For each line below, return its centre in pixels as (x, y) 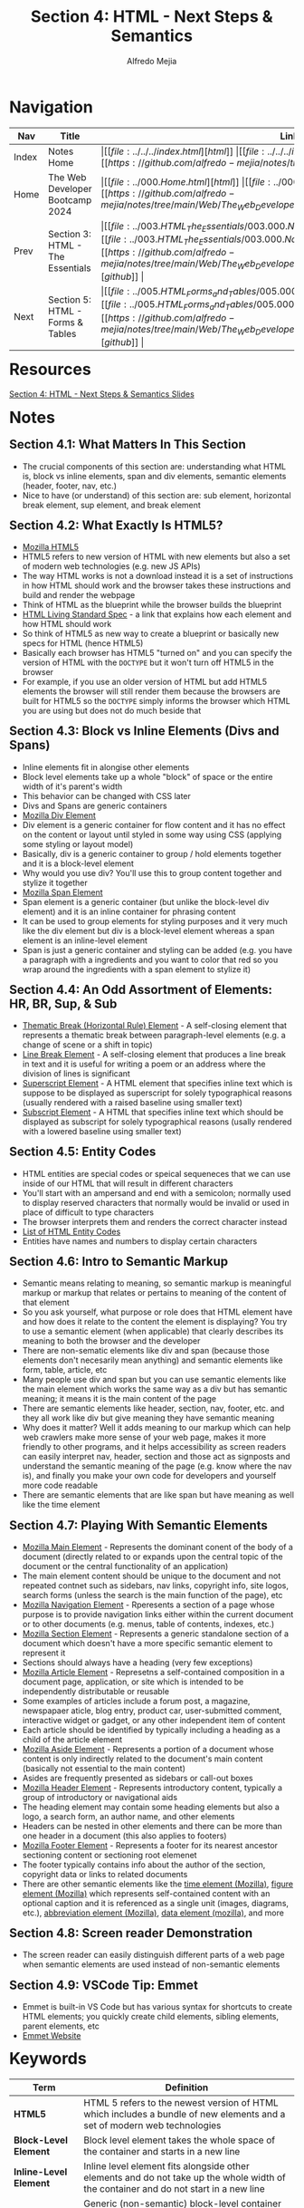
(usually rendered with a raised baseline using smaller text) (132, 1103)
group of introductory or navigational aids (100, 1797)
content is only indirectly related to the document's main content (142, 1759)
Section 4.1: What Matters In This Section (128, 444)
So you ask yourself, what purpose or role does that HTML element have (157, 1312)
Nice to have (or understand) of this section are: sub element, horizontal (157, 495)
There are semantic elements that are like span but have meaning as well (158, 1495)
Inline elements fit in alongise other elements (106, 767)
